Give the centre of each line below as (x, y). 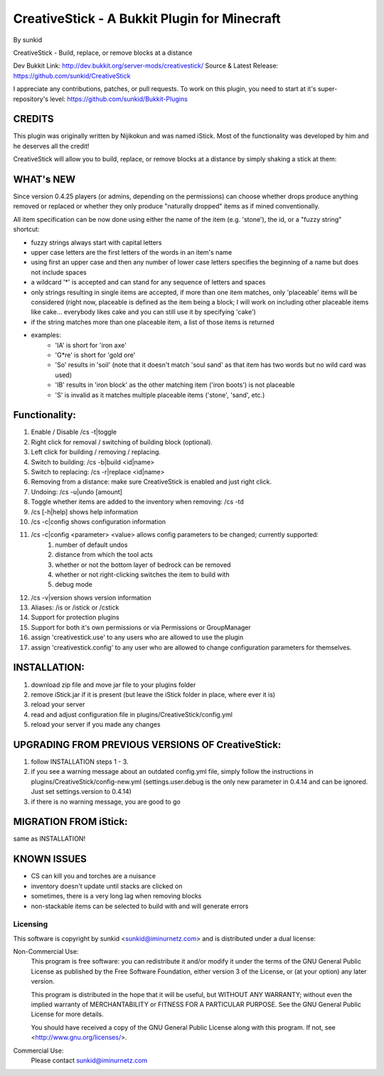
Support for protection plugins (75, 617)
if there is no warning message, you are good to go (106, 801)
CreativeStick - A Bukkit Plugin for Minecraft (147, 18)
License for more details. (67, 1014)
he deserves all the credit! (51, 146)
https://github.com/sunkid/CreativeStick (72, 75)
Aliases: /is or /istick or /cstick (75, 607)
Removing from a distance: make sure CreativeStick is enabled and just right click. (151, 482)
